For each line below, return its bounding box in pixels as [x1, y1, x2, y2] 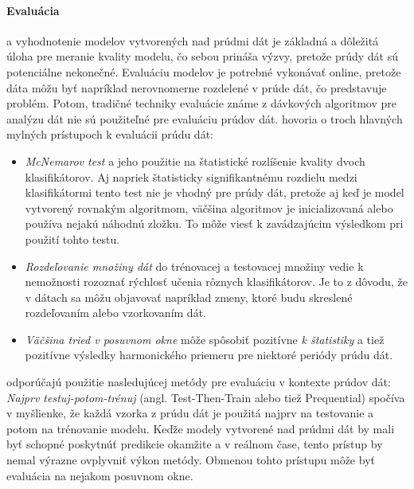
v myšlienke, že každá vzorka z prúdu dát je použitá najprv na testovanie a [6, 405, 374, 421]
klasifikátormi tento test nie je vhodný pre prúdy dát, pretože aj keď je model [25, 184, 404, 201]
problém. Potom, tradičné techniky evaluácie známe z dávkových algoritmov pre [6, 95, 396, 111]
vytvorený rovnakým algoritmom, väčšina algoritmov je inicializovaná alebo [25, 199, 393, 216]
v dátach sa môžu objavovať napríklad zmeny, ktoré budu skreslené [25, 288, 353, 305]
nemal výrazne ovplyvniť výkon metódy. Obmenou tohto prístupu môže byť [6, 452, 375, 468]
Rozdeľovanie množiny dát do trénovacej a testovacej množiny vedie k [25, 257, 364, 274]
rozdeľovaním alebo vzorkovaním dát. [25, 304, 206, 321]
